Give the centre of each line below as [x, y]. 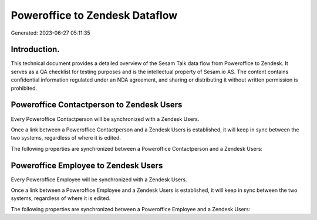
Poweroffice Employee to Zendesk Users [87, 165]
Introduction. [35, 50]
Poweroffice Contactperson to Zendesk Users [97, 105]
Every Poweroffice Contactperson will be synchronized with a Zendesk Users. [105, 119]
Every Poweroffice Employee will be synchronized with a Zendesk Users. [99, 180]
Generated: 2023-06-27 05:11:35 [50, 33]
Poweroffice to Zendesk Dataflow [94, 15]
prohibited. [24, 88]
